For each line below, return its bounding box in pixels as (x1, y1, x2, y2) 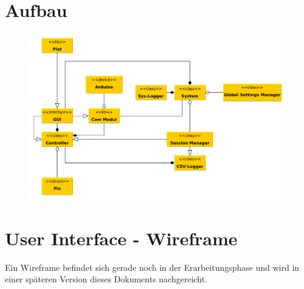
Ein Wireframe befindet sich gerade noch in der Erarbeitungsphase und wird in (5, 260, 300, 273)
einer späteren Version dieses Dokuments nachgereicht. (5, 273, 208, 285)
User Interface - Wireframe (5, 225, 238, 250)
